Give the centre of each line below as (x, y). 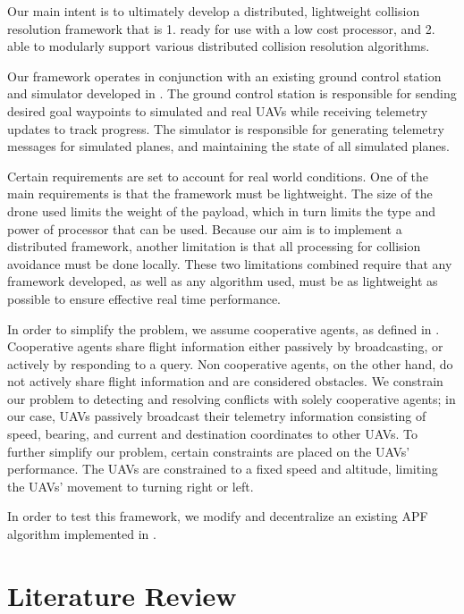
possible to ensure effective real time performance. (144, 298)
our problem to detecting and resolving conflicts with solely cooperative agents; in (232, 398)
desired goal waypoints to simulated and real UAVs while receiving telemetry (218, 110)
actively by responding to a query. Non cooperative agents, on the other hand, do (230, 363)
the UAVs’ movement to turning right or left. (131, 486)
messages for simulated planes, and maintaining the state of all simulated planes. (228, 146)
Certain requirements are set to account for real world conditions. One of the (218, 176)
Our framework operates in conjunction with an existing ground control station (224, 76)
